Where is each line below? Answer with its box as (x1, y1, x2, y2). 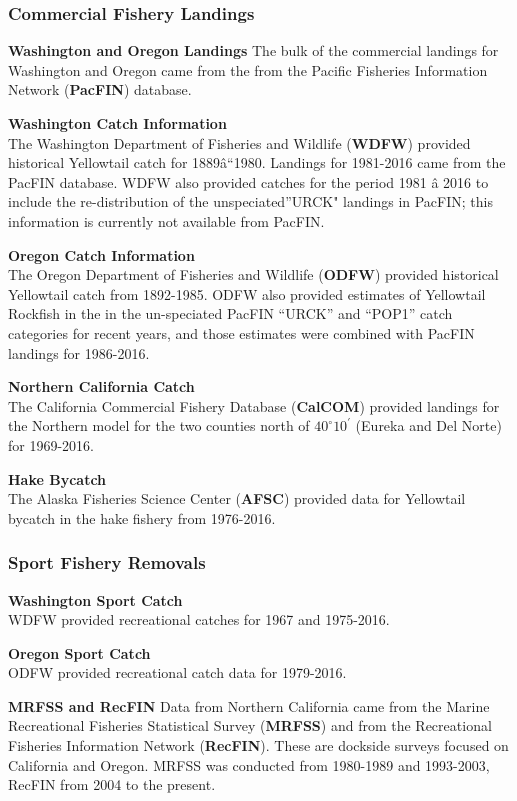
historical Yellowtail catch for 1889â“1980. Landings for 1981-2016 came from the (8, 152, 506, 173)
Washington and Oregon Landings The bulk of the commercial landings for (8, 40, 499, 61)
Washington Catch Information (8, 113, 227, 133)
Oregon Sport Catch (8, 642, 151, 663)
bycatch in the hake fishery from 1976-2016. (8, 507, 276, 528)
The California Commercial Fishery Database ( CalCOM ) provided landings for (8, 395, 500, 416)
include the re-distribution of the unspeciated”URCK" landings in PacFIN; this (8, 191, 493, 212)
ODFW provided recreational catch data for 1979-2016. (8, 662, 347, 683)
